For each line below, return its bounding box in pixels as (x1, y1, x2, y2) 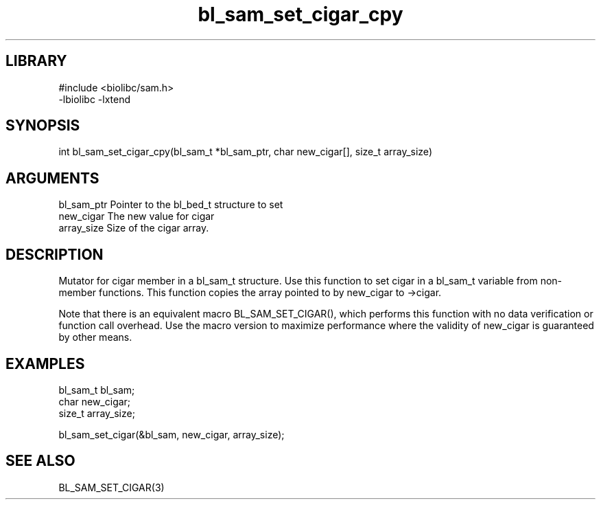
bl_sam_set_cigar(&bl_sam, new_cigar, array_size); (58, 428, 285, 440)
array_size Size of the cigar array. (58, 222, 209, 234)
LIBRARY (5, 52, 67, 70)
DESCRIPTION (5, 245, 104, 263)
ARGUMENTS (5, 169, 99, 187)
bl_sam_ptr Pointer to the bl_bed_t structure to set (58, 199, 283, 211)
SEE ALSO (5, 452, 75, 470)
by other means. (58, 331, 132, 344)
